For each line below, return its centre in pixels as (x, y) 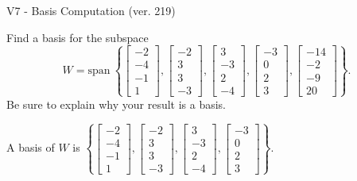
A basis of (31, 147)
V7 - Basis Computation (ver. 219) (91, 10)
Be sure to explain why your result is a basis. (116, 104)
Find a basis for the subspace (78, 37)
